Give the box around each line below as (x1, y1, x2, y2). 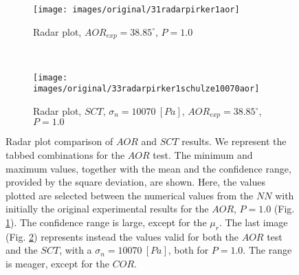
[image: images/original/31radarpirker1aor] (33, 5, 240, 14)
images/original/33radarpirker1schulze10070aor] (33, 84, 260, 94)
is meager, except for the (5, 256, 110, 271)
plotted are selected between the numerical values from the (5, 188, 254, 202)
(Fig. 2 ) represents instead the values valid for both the (5, 229, 239, 243)
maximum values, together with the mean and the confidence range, (5, 161, 291, 175)
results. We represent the (181, 134, 287, 148)
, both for (168, 243, 209, 257)
